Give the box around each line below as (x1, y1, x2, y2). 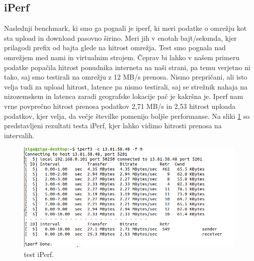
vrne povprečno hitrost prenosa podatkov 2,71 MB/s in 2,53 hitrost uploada (4, 100, 236, 111)
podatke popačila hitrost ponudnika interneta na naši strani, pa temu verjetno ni (4, 62, 251, 72)
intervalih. (4, 130, 35, 140)
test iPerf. (24, 249, 54, 259)
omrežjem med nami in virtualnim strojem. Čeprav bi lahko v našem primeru (4, 52, 240, 62)
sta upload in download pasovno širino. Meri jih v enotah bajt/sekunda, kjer (4, 32, 237, 43)
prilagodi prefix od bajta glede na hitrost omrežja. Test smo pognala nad (4, 42, 226, 53)
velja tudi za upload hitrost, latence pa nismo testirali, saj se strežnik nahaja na (4, 81, 248, 91)
